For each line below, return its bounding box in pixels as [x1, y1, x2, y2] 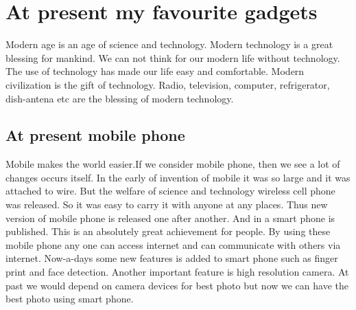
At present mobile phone [5, 124, 185, 146]
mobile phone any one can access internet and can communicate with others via [5, 237, 341, 252]
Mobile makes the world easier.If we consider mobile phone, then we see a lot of [5, 157, 340, 171]
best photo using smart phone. [5, 291, 134, 306]
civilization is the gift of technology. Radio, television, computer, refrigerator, [5, 77, 330, 91]
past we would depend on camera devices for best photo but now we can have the [5, 278, 348, 292]
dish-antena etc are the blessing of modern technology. [5, 91, 234, 105]
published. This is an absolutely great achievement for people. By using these [5, 224, 331, 239]
